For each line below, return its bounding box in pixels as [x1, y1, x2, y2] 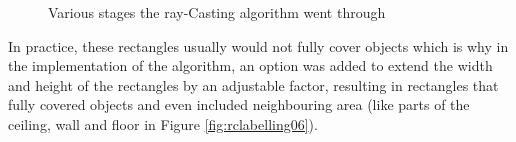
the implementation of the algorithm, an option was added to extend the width [8, 55, 493, 76]
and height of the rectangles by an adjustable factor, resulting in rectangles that [8, 74, 499, 95]
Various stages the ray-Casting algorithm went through [48, 2, 386, 22]
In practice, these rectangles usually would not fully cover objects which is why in [8, 35, 509, 56]
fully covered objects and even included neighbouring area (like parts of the [8, 94, 470, 115]
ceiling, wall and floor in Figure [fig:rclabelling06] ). [8, 113, 318, 134]
